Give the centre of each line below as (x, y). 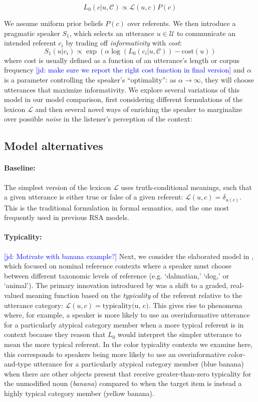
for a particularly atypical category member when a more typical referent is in (124, 324)
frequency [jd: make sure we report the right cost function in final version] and (124, 70)
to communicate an (206, 33)
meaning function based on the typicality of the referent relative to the (134, 295)
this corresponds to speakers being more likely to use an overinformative (115, 354)
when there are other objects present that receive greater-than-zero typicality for (128, 373)
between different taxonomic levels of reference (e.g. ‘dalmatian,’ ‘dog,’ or (116, 275)
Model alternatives (54, 146)
